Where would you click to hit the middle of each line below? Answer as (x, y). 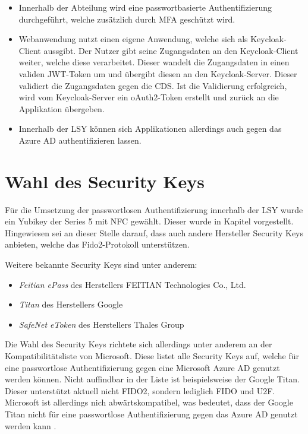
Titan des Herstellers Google (71, 304)
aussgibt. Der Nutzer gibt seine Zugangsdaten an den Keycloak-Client (171, 50)
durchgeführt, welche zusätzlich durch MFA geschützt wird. (127, 19)
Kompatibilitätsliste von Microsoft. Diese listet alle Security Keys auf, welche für (152, 356)
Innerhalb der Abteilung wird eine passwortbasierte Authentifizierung (145, 7)
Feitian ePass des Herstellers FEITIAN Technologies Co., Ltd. (132, 284)
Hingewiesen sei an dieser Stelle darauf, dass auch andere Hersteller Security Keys (154, 232)
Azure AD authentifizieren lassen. (80, 140)
